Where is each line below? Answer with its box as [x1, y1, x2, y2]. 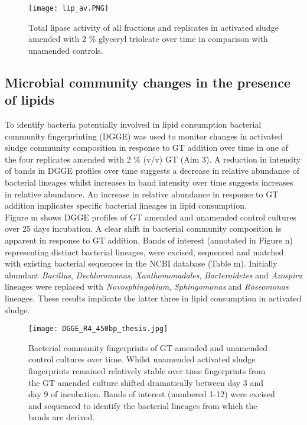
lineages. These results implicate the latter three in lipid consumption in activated [5, 291, 302, 304]
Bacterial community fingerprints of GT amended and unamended [28, 341, 267, 353]
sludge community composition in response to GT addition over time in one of [5, 141, 288, 154]
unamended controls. [28, 44, 103, 56]
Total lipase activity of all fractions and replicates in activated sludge [28, 21, 279, 33]
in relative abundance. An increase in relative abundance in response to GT [5, 187, 279, 200]
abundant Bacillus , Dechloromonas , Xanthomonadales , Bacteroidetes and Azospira [5, 268, 302, 281]
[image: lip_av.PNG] [28, 4, 109, 12]
